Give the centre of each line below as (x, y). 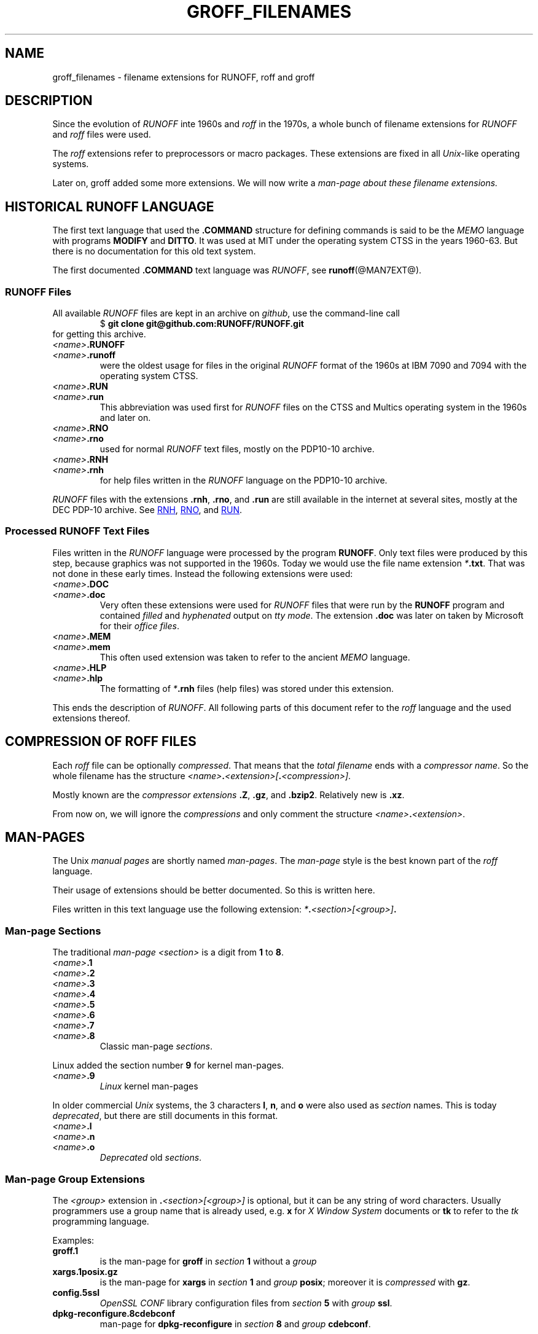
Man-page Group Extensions (75, 1179)
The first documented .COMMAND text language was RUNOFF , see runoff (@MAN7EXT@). (237, 270)
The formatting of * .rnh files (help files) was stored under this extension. (247, 688)
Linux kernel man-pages (149, 1086)
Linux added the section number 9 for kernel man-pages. (168, 1065)
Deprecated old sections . (151, 1158)
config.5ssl (76, 1292)
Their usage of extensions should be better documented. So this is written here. (214, 890)
